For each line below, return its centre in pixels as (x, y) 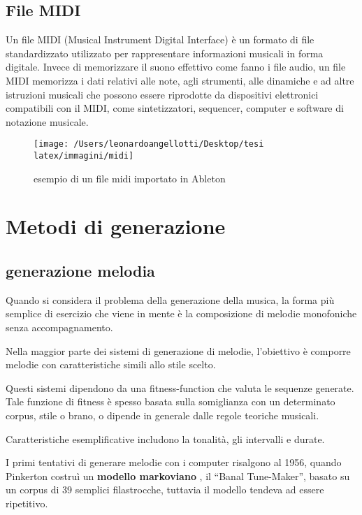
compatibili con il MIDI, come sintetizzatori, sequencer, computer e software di (175, 108)
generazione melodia (80, 271)
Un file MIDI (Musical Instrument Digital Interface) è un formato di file (160, 39)
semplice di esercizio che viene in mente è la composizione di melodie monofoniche (181, 313)
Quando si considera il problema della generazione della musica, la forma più (170, 299)
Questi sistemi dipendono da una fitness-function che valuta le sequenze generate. (180, 387)
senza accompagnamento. (59, 327)
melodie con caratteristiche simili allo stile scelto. (111, 364)
